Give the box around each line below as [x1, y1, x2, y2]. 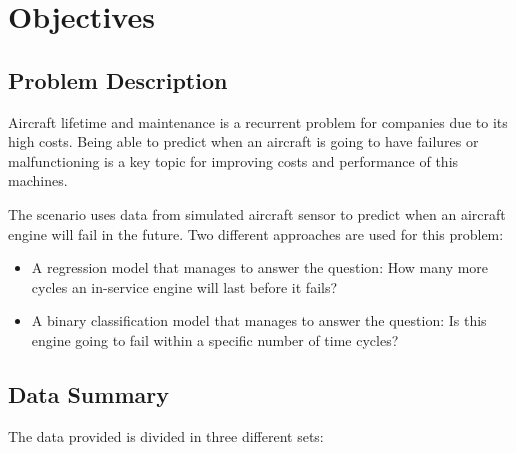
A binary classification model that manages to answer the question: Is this [31, 310, 487, 331]
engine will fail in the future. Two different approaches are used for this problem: [8, 223, 504, 244]
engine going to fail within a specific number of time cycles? [31, 329, 399, 350]
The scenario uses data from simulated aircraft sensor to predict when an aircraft [8, 203, 506, 224]
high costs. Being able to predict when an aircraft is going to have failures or [8, 131, 479, 152]
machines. [8, 170, 68, 191]
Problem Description [8, 64, 228, 95]
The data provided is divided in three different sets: [8, 425, 324, 446]
